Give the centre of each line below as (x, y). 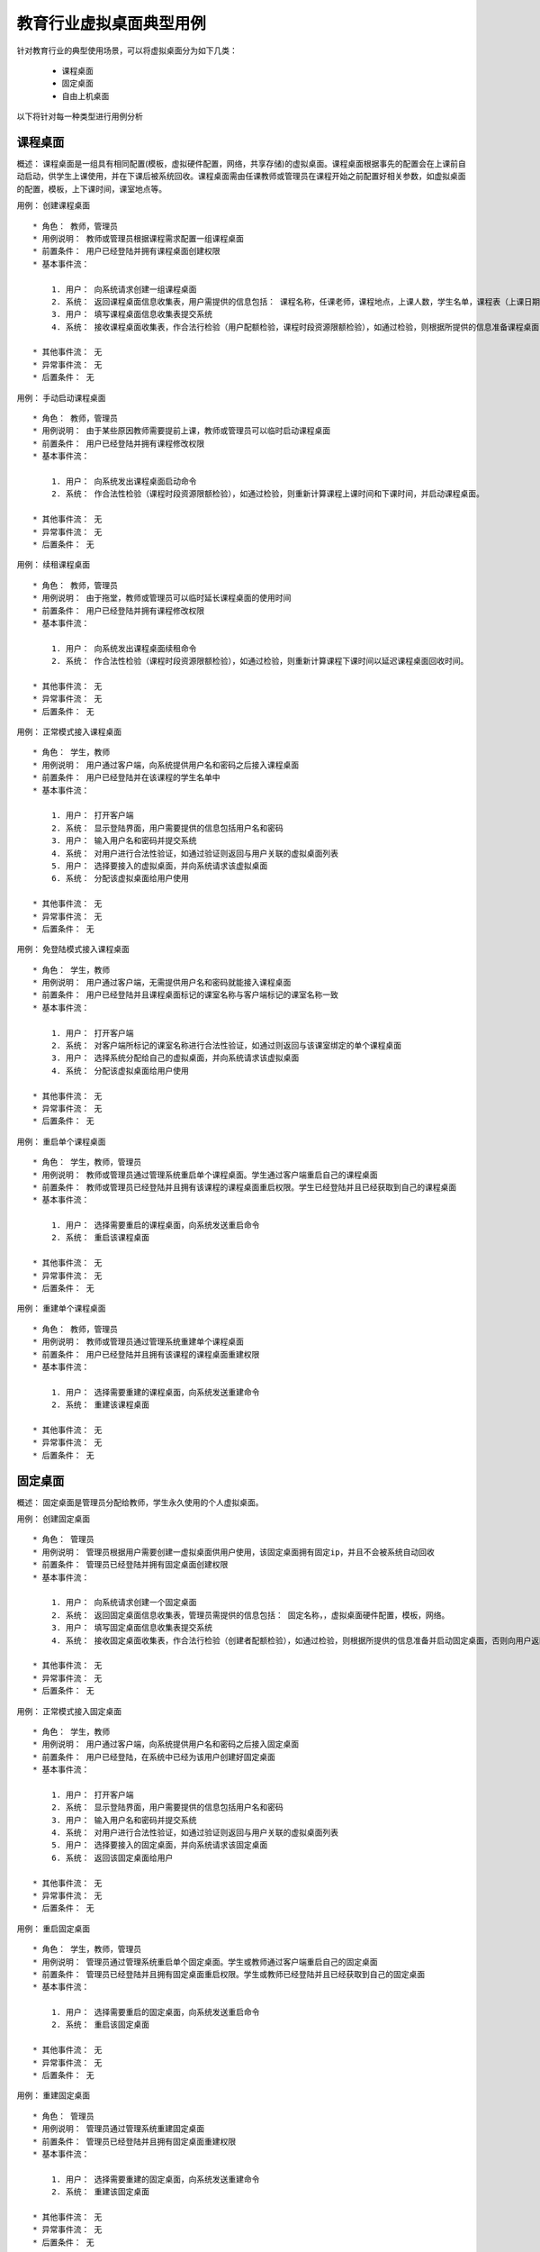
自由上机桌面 (85, 95)
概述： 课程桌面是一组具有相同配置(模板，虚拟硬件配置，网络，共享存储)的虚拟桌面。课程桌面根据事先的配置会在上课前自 (242, 164)
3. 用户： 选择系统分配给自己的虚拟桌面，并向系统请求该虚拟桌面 (175, 1058)
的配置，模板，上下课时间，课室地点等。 (91, 188)
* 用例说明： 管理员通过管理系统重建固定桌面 (119, 2129)
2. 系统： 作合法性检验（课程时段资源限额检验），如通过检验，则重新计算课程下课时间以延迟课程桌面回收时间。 (260, 661)
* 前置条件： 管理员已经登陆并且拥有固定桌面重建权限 (135, 2141)
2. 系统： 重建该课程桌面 (100, 1405)
